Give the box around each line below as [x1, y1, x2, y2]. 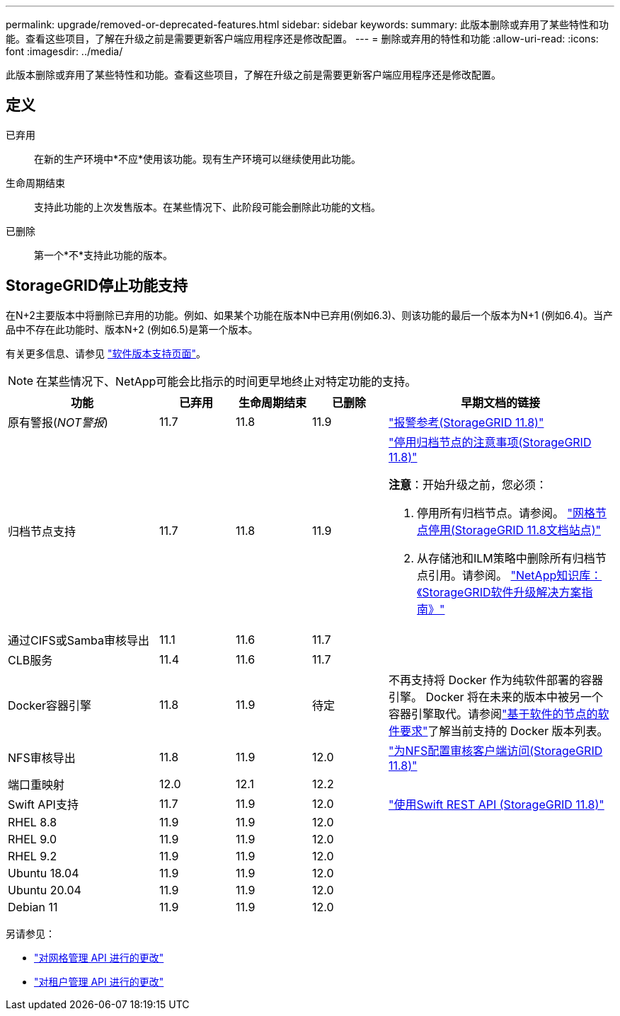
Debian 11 [8, 899, 58, 914]
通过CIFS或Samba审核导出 [8, 633, 149, 647]
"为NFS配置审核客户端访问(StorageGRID [389, 743, 603, 758]
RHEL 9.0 [8, 831, 57, 846]
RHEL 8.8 [8, 814, 57, 829]
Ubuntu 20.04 [8, 882, 81, 897]
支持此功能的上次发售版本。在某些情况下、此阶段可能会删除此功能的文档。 [34, 200, 381, 213]
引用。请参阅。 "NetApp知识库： [428, 567, 602, 582]
